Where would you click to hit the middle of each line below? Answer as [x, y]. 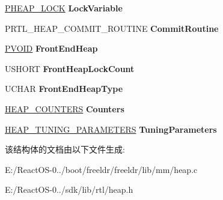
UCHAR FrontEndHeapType [64, 89]
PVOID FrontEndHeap [51, 48]
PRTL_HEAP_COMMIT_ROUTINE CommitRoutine [112, 28]
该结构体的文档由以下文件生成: [65, 149]
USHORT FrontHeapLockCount [70, 68]
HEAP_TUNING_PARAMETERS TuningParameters [111, 129]
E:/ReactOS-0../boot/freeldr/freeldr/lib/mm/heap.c [101, 169]
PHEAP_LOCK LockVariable [64, 8]
